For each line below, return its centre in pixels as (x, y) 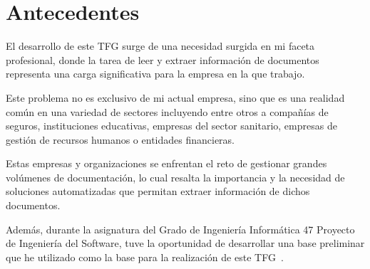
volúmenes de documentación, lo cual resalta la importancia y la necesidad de (175, 177)
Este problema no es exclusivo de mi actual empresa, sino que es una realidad (175, 97)
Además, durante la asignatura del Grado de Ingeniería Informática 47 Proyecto (180, 229)
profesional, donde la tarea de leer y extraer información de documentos (163, 59)
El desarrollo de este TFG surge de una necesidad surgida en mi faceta (160, 46)
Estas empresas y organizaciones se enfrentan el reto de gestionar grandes (166, 163)
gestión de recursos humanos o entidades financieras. (120, 139)
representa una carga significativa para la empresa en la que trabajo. (155, 74)
